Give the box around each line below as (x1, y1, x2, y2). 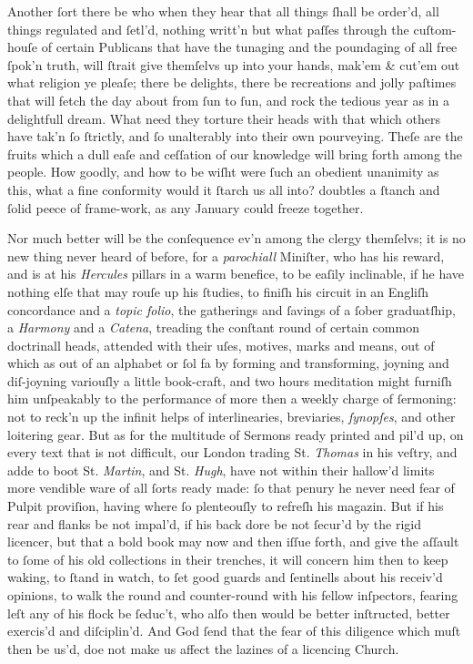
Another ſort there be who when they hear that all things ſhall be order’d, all (7, 2, 439, 20)
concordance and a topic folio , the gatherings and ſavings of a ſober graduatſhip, (7, 300, 456, 319)
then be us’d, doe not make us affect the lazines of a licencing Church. (7, 638, 399, 658)
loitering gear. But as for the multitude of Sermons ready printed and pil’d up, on (7, 424, 464, 444)
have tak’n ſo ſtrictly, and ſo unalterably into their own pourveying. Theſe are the (7, 127, 463, 146)
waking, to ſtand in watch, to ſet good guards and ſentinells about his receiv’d (7, 567, 443, 587)
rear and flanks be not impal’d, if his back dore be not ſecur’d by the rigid (7, 514, 422, 533)
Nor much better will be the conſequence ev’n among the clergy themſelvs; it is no (7, 229, 466, 248)
